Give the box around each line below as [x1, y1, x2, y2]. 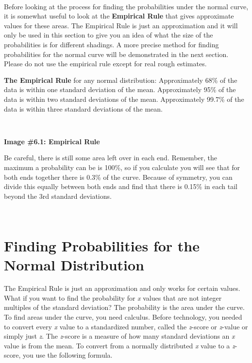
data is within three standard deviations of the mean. [4, 103, 163, 114]
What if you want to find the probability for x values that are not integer [4, 292, 222, 303]
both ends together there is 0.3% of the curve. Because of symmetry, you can [4, 172, 233, 182]
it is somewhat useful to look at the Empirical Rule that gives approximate [4, 11, 234, 21]
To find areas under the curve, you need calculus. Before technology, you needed [4, 311, 242, 322]
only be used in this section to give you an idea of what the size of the [4, 30, 213, 40]
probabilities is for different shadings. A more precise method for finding [4, 39, 219, 49]
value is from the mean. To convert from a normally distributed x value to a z [4, 340, 235, 350]
